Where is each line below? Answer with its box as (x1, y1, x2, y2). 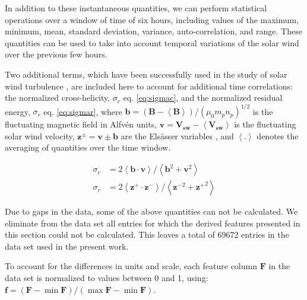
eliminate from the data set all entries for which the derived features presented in (5, 216, 300, 229)
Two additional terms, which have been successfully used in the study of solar (5, 68, 287, 80)
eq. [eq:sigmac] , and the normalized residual (123, 91, 283, 104)
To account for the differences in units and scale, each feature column (5, 260, 257, 272)
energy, (5, 105, 30, 117)
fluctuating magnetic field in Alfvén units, (5, 118, 157, 130)
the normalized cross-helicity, (5, 91, 110, 104)
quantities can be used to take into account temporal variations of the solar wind (5, 36, 299, 49)
